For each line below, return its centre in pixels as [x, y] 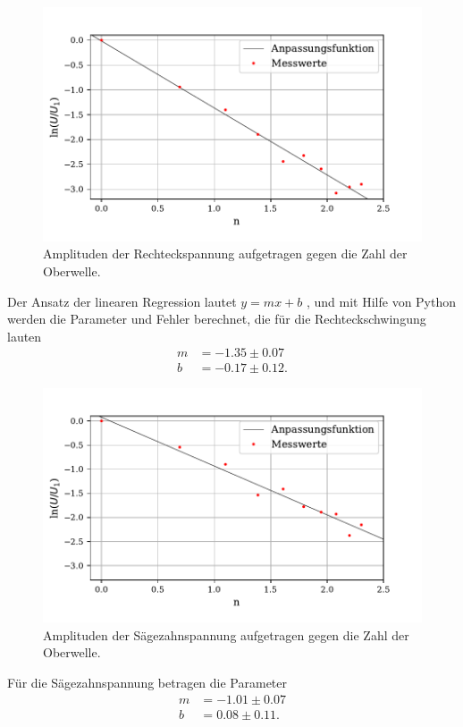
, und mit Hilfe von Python [381, 301]
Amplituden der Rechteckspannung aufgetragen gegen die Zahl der [225, 254]
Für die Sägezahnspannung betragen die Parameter [147, 683]
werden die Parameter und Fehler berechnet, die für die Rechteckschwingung [217, 319]
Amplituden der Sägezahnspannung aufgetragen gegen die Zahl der [226, 634]
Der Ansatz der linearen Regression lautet [122, 301]
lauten [25, 336]
